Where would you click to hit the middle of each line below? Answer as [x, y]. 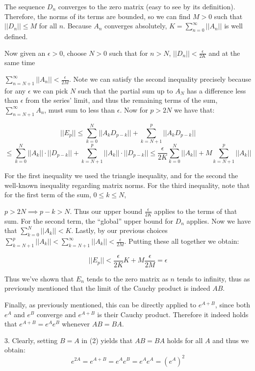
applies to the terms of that [196, 211]
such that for [128, 53]
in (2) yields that [107, 340]
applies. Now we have [219, 220]
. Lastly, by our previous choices [119, 230]
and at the [224, 53]
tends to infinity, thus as [213, 278]
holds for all [185, 340]
